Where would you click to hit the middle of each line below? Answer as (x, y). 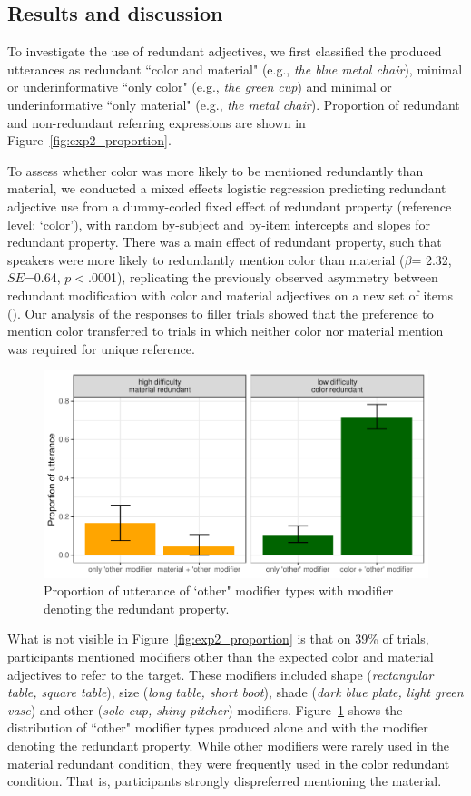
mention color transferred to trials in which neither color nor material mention (226, 331)
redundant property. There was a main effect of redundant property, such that (225, 242)
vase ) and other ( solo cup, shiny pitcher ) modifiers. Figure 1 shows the (205, 709)
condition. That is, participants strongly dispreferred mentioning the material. (225, 781)
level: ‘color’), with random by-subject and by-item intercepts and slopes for (219, 224)
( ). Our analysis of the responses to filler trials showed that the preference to (221, 313)
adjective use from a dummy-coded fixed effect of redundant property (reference (230, 206)
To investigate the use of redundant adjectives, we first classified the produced (225, 51)
